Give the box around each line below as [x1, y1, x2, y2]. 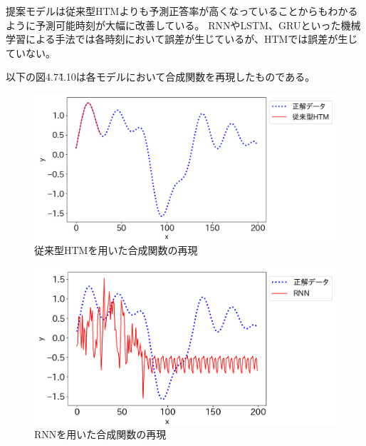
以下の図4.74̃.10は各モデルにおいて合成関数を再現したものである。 [6, 69, 315, 84]
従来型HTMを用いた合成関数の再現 [34, 242, 198, 257]
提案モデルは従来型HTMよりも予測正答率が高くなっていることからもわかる [6, 4, 358, 18]
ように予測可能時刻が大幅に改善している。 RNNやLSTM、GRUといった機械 [6, 17, 361, 32]
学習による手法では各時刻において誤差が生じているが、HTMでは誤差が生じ [6, 31, 358, 46]
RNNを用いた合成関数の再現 [34, 427, 167, 442]
